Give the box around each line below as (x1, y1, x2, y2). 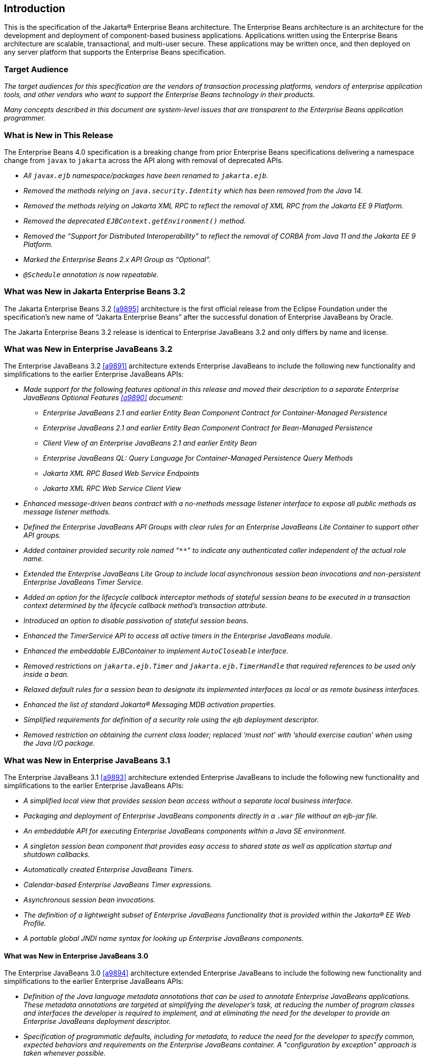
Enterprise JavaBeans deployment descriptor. (23, 1017, 171, 1026)
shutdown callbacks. (23, 850, 90, 859)
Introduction (4, 2, 65, 15)
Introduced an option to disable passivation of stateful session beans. (23, 616, 249, 625)
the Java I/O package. (23, 739, 95, 748)
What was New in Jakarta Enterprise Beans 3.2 (4, 286, 185, 297)
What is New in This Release (4, 130, 113, 140)
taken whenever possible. (23, 1049, 106, 1058)
